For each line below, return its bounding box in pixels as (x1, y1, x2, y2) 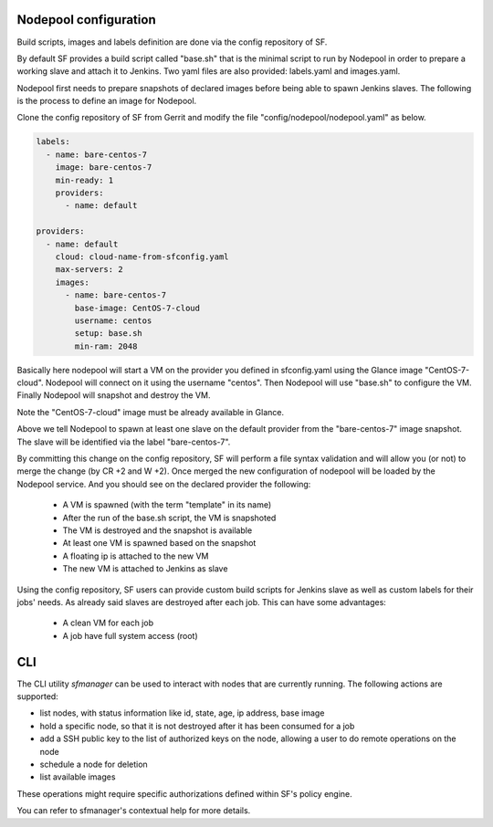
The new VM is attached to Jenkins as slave (62, 563, 228, 574)
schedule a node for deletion (39, 759, 148, 769)
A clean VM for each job (62, 617, 154, 629)
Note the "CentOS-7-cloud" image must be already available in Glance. (16, 406, 285, 417)
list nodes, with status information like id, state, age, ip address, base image (39, 707, 325, 718)
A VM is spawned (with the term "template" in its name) (62, 499, 272, 510)
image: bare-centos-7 (55, 162, 152, 173)
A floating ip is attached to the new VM (62, 550, 209, 561)
